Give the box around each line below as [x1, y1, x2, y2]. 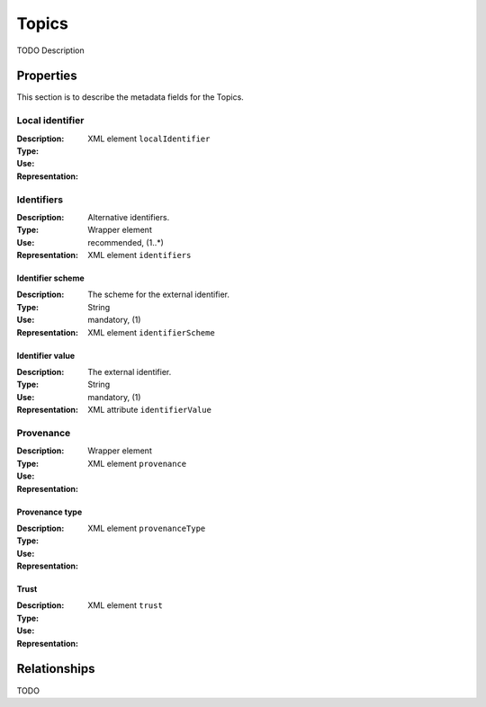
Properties [16, 68, 77, 84]
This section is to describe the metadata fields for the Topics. [16, 92, 245, 103]
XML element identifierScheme [87, 327, 215, 337]
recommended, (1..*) [87, 237, 164, 247]
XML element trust [87, 600, 164, 611]
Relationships [16, 661, 95, 676]
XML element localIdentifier [87, 133, 211, 144]
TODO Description [16, 45, 85, 56]
